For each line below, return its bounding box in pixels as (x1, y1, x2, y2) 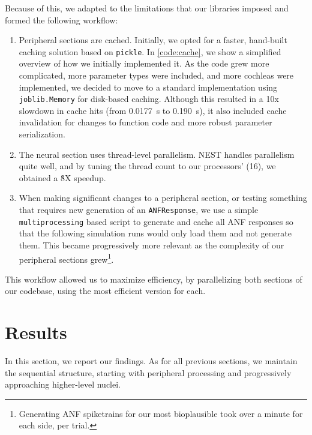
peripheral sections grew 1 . (19, 251, 114, 265)
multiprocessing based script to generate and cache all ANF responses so (19, 215, 293, 227)
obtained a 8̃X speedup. (19, 171, 106, 184)
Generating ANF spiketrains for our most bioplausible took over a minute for (19, 407, 303, 419)
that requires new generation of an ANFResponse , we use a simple (19, 203, 259, 216)
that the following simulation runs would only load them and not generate (19, 227, 292, 239)
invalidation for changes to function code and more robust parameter (19, 116, 272, 128)
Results (5, 320, 67, 344)
